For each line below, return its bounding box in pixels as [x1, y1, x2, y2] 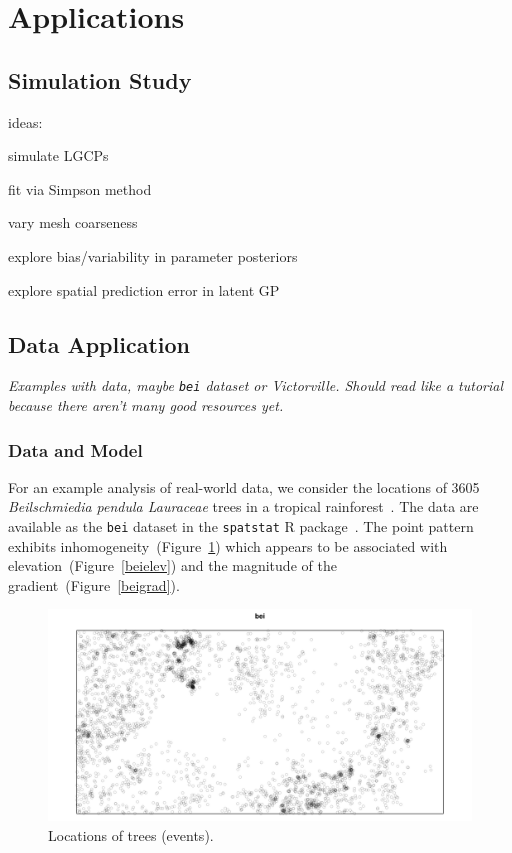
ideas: [8, 111, 43, 132]
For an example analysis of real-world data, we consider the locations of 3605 [8, 476, 480, 497]
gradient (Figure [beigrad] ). [8, 574, 180, 595]
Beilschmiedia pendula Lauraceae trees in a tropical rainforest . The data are [8, 496, 479, 517]
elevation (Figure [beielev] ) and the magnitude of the [8, 555, 337, 576]
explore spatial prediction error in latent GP [8, 279, 280, 300]
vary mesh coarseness [8, 212, 138, 233]
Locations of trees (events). [48, 825, 214, 846]
